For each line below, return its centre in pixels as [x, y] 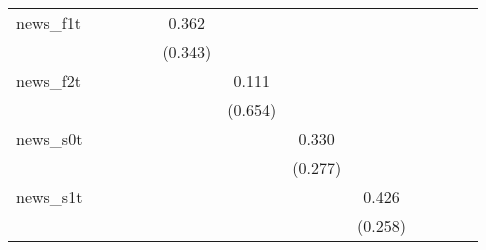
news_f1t [48, 22]
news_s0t [49, 138]
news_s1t [49, 196]
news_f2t [48, 80]
